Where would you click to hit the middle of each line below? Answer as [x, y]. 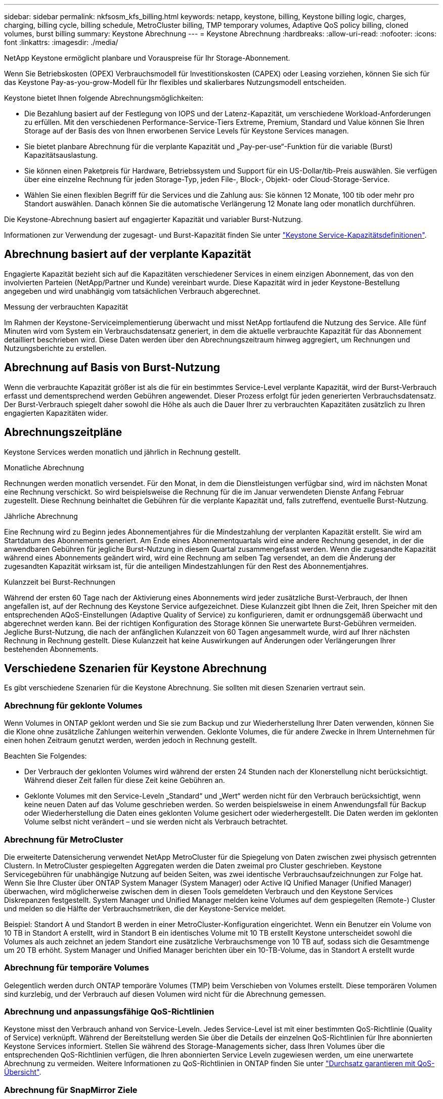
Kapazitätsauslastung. [61, 155]
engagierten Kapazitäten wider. [56, 413]
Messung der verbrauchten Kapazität [66, 306]
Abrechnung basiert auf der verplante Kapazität [128, 254]
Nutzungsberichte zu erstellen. [55, 348]
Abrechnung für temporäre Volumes [77, 968]
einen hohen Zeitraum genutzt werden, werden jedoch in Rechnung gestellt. [131, 740]
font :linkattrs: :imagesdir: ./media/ [61, 42]
